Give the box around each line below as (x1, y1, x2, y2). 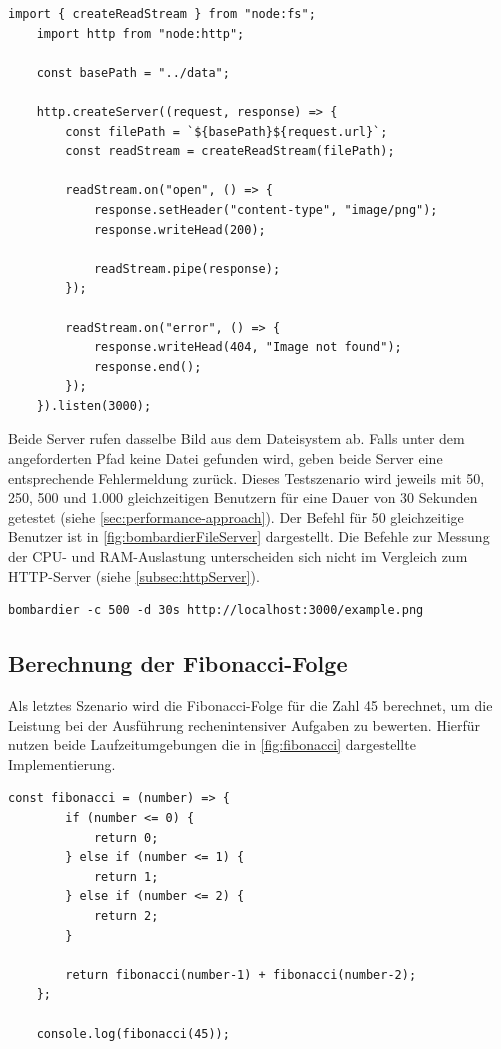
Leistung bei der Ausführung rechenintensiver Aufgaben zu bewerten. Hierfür (8, 714, 481, 735)
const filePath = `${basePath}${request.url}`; (65, 124, 388, 139)
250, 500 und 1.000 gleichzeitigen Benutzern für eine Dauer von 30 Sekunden (8, 487, 478, 508)
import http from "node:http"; (36, 26, 245, 41)
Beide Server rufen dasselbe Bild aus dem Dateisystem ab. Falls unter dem (8, 428, 465, 449)
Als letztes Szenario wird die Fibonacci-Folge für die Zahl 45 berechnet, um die (8, 695, 493, 716)
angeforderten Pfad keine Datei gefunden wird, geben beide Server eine (8, 448, 443, 469)
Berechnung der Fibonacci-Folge (8, 648, 348, 679)
